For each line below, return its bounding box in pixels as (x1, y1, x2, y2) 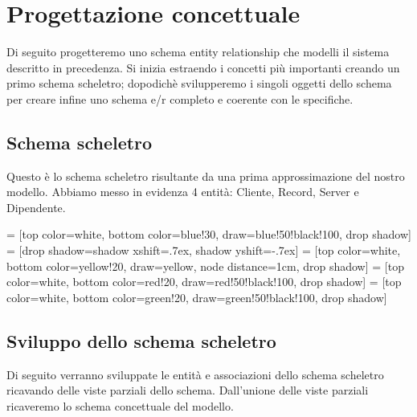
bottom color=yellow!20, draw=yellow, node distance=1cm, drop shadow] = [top (6, 257, 404, 274)
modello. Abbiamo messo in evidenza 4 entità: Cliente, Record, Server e (6, 183, 359, 200)
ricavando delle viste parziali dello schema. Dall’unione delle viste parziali (6, 382, 369, 399)
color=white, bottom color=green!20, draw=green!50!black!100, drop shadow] (6, 288, 387, 305)
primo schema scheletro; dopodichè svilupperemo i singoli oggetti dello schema (6, 75, 392, 92)
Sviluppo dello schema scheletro (6, 328, 276, 353)
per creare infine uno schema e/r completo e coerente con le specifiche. (6, 90, 354, 107)
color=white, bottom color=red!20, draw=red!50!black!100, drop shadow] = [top (6, 273, 402, 290)
